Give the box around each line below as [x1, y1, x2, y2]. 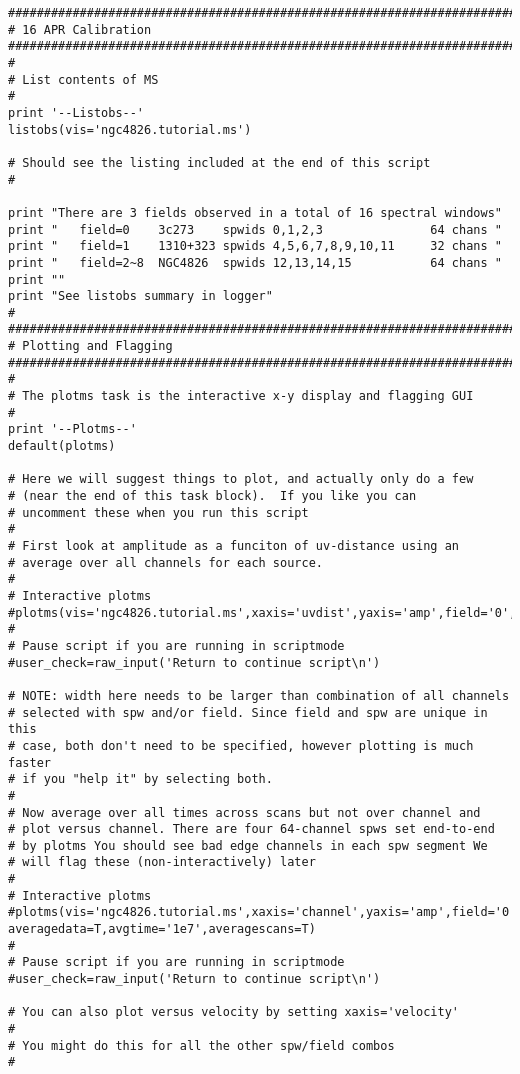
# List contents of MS [8, 72, 159, 87]
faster [8, 755, 51, 770]
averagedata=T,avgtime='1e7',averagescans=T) [8, 922, 316, 937]
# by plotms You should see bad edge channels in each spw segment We [8, 838, 488, 853]
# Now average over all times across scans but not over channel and [8, 805, 481, 820]
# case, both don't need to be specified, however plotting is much [8, 738, 474, 753]
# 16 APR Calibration [8, 22, 152, 37]
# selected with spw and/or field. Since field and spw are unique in [8, 705, 488, 720]
